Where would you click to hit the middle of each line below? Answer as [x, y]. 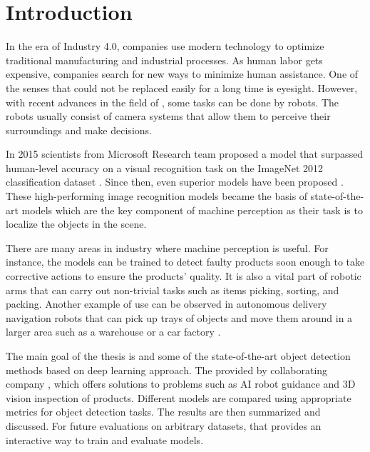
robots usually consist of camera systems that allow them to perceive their [168, 116]
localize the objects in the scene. [76, 224]
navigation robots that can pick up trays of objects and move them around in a [179, 317]
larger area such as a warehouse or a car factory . [113, 332]
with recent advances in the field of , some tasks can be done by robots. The [173, 102]
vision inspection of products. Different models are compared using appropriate [179, 397]
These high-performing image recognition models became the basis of [157, 196]
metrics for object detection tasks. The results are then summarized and [163, 412]
